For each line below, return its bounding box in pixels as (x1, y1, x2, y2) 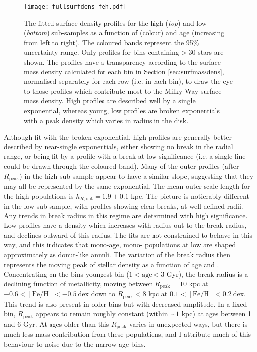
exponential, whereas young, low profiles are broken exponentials (24, 105, 220, 115)
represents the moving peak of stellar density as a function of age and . (4, 259, 219, 269)
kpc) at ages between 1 (181, 308, 252, 319)
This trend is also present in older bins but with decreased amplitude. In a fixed (4, 298, 247, 309)
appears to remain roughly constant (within (36, 308, 168, 319)
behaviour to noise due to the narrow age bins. (4, 338, 146, 349)
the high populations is (4, 190, 74, 201)
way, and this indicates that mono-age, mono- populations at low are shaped (4, 239, 236, 250)
